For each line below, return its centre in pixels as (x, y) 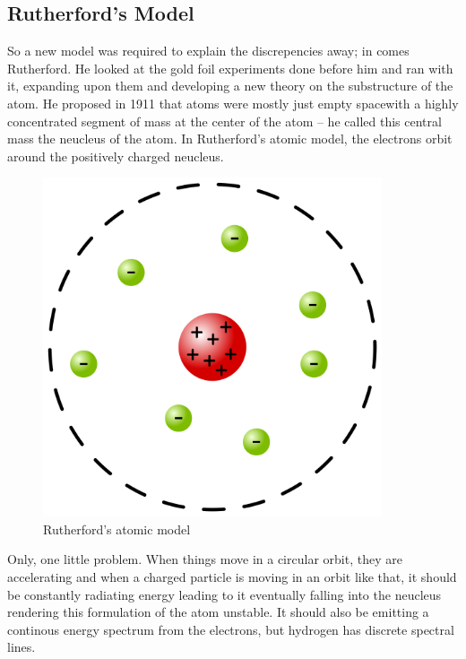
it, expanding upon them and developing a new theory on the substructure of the (230, 86)
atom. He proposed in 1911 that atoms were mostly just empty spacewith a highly (233, 103)
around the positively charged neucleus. (116, 156)
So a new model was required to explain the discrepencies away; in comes (208, 51)
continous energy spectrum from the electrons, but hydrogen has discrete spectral (231, 629)
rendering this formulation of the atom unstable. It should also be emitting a (218, 612)
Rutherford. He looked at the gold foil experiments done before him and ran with (230, 68)
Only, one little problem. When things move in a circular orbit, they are (205, 559)
